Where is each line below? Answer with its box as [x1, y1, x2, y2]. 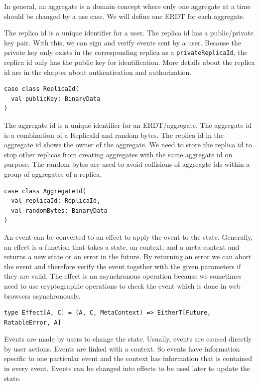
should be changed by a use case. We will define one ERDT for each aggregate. [4, 10, 245, 21]
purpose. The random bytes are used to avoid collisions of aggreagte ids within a [4, 159, 250, 169]
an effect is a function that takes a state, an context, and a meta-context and [4, 241, 240, 252]
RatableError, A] [4, 319, 61, 326]
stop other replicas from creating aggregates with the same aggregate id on [4, 149, 233, 159]
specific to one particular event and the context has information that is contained [4, 353, 253, 364]
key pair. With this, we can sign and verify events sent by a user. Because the [4, 37, 241, 47]
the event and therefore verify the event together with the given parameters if [4, 261, 241, 271]
